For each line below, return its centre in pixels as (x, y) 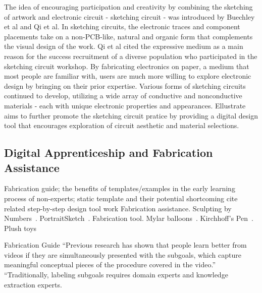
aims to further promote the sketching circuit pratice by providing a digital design (131, 115)
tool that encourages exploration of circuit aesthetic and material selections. (122, 125)
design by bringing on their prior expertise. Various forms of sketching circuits (125, 85)
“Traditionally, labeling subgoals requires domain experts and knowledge (116, 275)
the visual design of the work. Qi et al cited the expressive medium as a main (124, 46)
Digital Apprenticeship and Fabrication (109, 153)
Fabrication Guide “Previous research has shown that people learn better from (125, 245)
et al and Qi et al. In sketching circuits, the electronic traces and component (122, 26)
